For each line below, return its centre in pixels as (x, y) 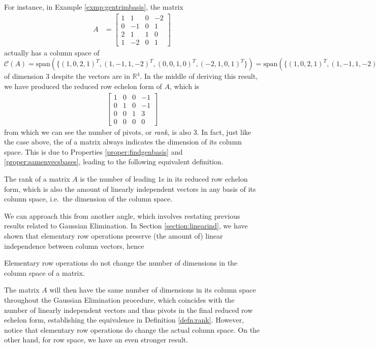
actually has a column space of (52, 52)
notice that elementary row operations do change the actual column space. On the (132, 329)
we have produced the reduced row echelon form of (83, 86)
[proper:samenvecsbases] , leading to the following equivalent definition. (114, 162)
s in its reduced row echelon (205, 179)
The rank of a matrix (37, 179)
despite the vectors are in (91, 76)
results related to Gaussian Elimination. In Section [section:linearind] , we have (126, 226)
